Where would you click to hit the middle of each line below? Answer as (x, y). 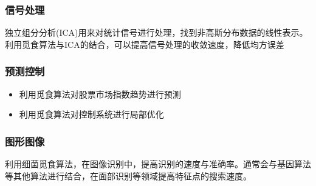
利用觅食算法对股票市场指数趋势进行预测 (100, 94)
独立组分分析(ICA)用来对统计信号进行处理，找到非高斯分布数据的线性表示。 (156, 32)
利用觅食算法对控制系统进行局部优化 (91, 114)
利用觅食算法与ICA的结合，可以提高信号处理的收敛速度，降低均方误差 (145, 44)
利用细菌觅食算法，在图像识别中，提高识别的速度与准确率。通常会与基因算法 (158, 164)
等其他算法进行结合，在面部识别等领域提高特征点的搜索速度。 (128, 175)
